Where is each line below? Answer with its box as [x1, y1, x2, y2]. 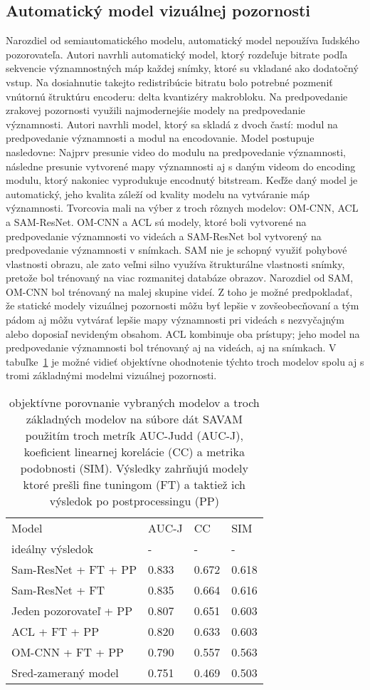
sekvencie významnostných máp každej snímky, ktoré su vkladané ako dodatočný [6, 61, 359, 76]
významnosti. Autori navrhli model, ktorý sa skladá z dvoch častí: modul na [6, 116, 338, 131]
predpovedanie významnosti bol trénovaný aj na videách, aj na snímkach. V [6, 340, 337, 355]
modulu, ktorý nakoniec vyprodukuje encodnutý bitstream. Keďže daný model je [6, 172, 358, 187]
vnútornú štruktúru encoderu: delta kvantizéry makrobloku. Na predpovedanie [6, 88, 348, 103]
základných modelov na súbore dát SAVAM [26, 411, 243, 428]
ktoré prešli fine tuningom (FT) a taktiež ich [23, 476, 246, 493]
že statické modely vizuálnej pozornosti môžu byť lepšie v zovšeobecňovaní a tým [6, 298, 359, 313]
